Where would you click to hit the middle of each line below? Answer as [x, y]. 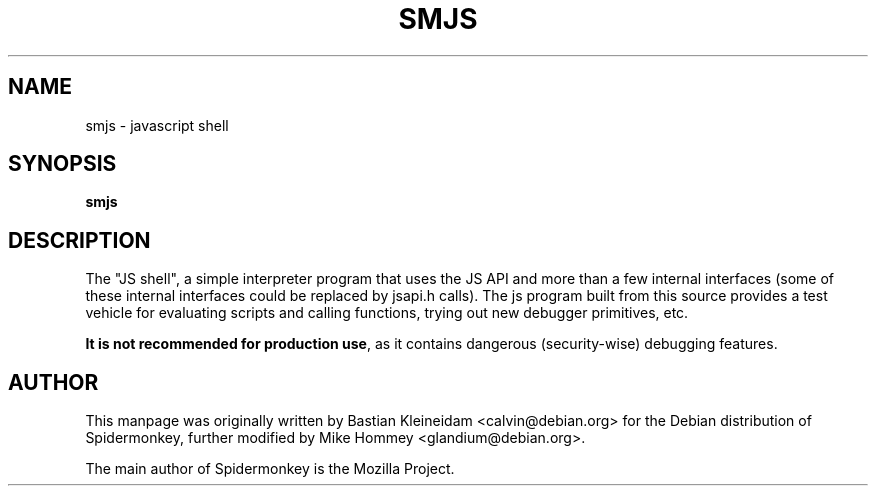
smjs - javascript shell [157, 125]
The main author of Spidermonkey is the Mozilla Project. [270, 469]
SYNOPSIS [62, 164]
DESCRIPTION [79, 240]
